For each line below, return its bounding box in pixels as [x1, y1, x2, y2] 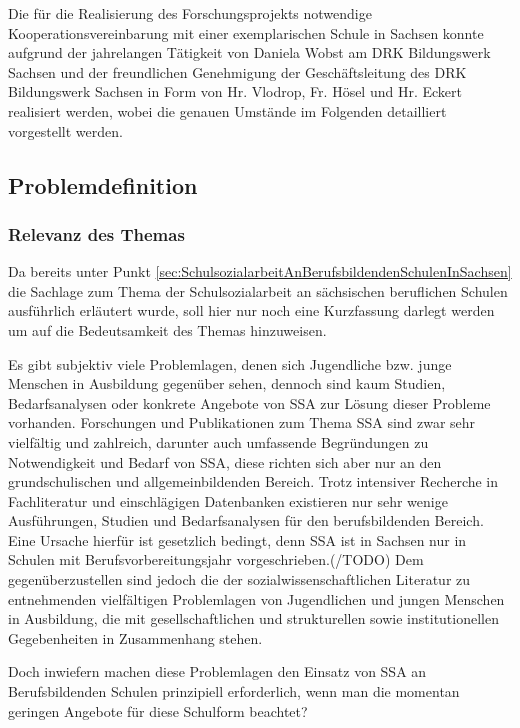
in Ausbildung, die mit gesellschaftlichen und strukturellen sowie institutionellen [8, 608, 499, 629]
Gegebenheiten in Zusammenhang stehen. [8, 627, 263, 648]
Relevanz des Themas [8, 221, 185, 246]
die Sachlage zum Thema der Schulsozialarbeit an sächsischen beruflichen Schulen [8, 280, 508, 301]
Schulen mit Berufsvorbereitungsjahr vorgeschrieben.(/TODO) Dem [8, 549, 424, 570]
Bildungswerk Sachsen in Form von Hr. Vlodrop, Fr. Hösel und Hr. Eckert [8, 81, 462, 102]
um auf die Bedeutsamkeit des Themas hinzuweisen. [8, 319, 327, 340]
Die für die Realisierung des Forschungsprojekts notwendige [8, 3, 372, 23]
